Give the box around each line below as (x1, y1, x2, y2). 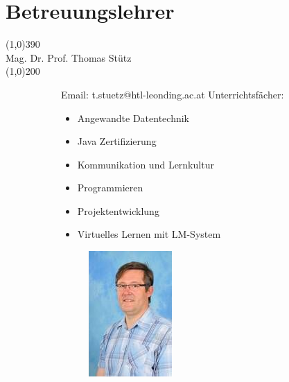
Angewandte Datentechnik (77, 110, 189, 125)
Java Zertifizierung (77, 134, 157, 148)
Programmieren (77, 180, 143, 195)
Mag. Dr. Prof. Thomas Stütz (6, 50, 132, 64)
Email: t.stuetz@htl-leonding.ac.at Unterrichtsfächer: (61, 87, 284, 101)
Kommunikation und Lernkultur (77, 157, 214, 171)
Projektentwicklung (77, 203, 159, 218)
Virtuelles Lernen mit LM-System (77, 227, 221, 241)
